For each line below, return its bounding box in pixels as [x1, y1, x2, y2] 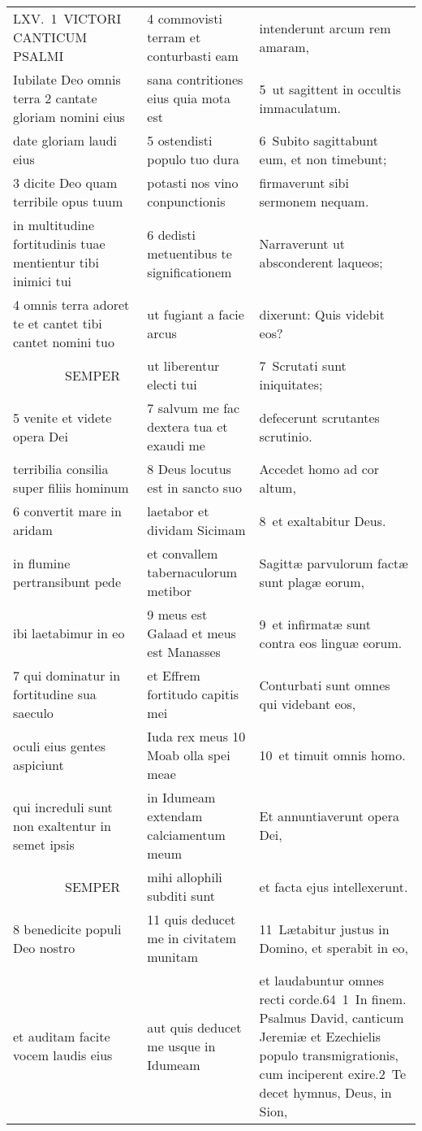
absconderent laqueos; [259, 253, 383, 272]
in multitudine [13, 215, 95, 234]
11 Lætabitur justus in [259, 919, 390, 938]
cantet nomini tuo [13, 333, 114, 351]
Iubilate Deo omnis [13, 70, 121, 89]
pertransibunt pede [13, 572, 122, 591]
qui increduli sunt [13, 797, 113, 816]
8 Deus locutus [147, 459, 231, 478]
